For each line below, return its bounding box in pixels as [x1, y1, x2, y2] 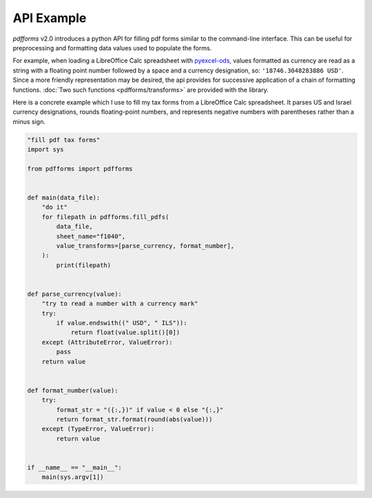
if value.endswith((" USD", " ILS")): [56, 319, 187, 327]
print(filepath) [56, 261, 112, 269]
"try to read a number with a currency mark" [41, 300, 198, 308]
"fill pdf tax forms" [27, 136, 101, 144]
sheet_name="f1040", [56, 232, 126, 240]
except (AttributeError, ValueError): [41, 338, 173, 346]
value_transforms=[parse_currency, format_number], [56, 242, 235, 249]
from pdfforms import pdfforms [27, 165, 134, 172]
